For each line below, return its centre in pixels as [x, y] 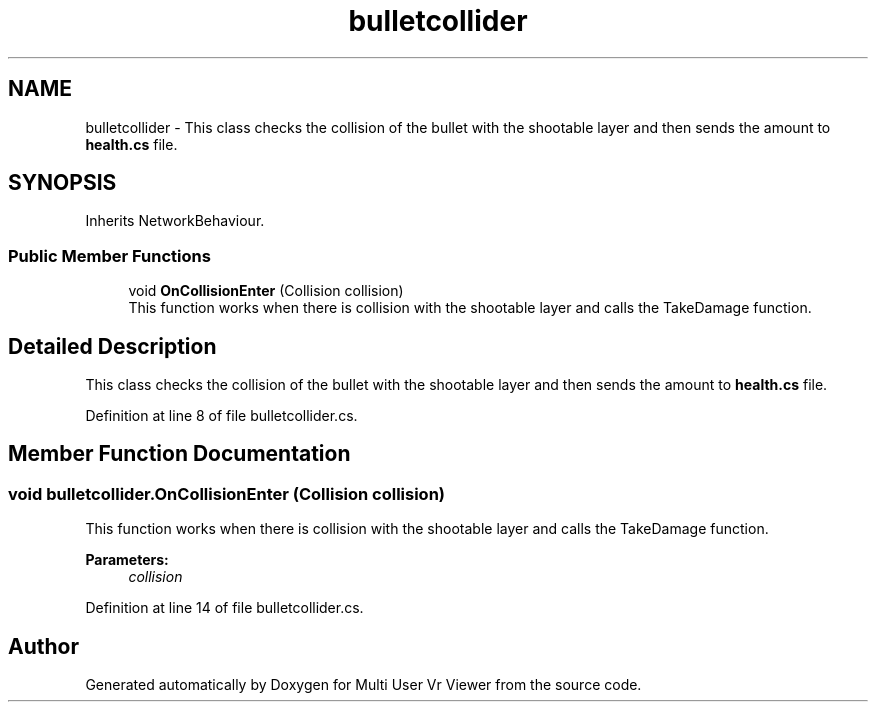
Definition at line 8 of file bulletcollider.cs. [221, 416]
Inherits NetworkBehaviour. [175, 221]
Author [43, 646]
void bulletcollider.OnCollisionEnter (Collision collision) [227, 493]
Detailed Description [112, 346]
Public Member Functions [109, 255]
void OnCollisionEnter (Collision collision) [266, 291]
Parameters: [127, 560]
